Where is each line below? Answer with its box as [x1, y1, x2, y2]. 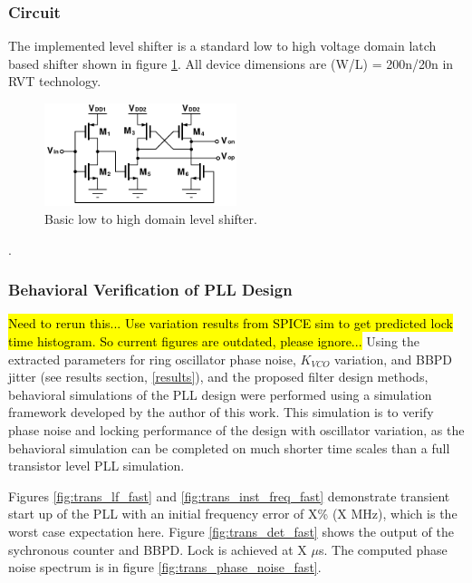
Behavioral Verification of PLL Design [8, 278, 293, 301]
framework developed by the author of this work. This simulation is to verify [8, 403, 434, 422]
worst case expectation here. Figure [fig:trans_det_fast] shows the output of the [8, 522, 454, 541]
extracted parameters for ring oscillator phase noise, [8, 349, 296, 368]
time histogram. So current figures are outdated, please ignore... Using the [8, 332, 419, 351]
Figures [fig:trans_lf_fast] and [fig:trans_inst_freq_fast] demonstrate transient [8, 486, 450, 505]
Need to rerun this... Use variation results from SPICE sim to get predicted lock [8, 314, 453, 333]
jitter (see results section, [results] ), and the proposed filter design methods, [8, 367, 429, 386]
